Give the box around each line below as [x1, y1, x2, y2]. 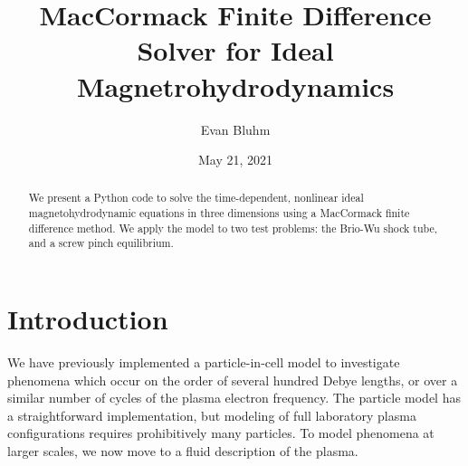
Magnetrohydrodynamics [76, 67, 395, 104]
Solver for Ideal [137, 32, 334, 69]
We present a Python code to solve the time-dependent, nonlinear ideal [28, 190, 364, 205]
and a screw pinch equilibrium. [28, 235, 174, 251]
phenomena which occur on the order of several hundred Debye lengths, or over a [7, 370, 458, 389]
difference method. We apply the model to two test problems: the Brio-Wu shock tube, [28, 220, 438, 235]
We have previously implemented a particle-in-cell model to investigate [7, 353, 400, 372]
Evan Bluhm [200, 119, 271, 138]
